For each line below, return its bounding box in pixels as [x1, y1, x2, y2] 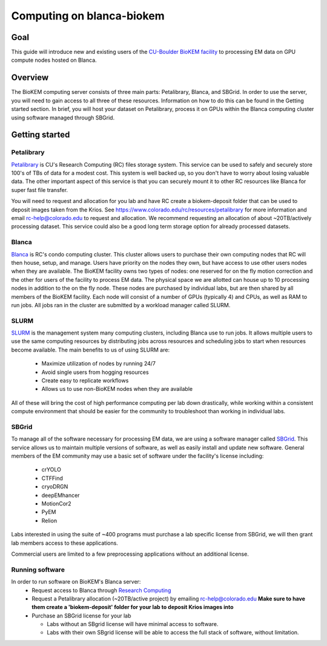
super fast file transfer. [11, 186, 68, 193]
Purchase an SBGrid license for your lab [31, 612, 131, 619]
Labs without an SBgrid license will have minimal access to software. [47, 621, 219, 628]
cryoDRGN [41, 483, 68, 490]
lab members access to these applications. [11, 539, 118, 547]
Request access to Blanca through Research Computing [31, 587, 171, 594]
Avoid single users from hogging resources [41, 368, 149, 376]
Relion [41, 517, 58, 524]
